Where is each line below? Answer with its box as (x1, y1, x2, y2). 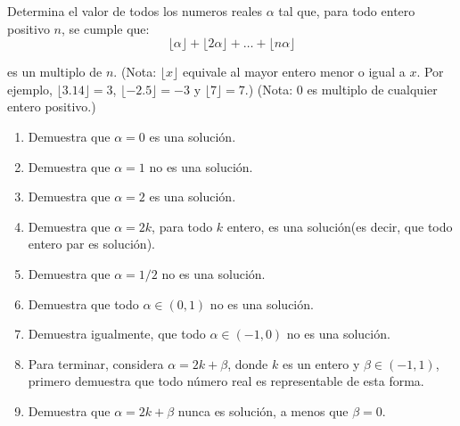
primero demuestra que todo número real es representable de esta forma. (28, 372, 424, 390)
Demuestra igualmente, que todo (28, 324, 206, 343)
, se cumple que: (62, 19, 150, 37)
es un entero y (282, 354, 360, 373)
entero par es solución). (28, 234, 155, 253)
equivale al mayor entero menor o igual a (182, 62, 406, 81)
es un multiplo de (7, 62, 103, 81)
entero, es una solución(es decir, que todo (226, 217, 453, 235)
